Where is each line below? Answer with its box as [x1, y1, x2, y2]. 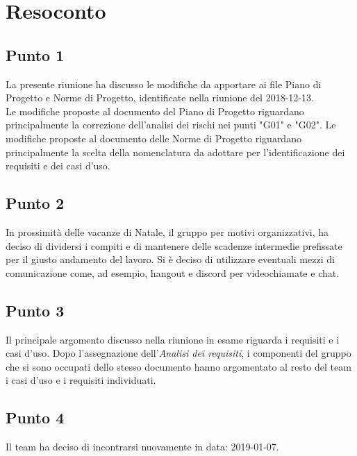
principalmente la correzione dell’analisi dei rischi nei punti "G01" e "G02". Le [6, 117, 336, 132]
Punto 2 [6, 192, 65, 214]
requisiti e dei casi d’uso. [6, 158, 110, 173]
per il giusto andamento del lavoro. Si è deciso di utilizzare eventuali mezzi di [6, 252, 335, 267]
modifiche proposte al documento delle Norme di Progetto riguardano [6, 130, 301, 145]
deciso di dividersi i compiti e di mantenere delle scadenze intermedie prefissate [6, 238, 342, 253]
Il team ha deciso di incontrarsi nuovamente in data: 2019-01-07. [6, 439, 279, 454]
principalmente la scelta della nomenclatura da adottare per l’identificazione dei [6, 144, 345, 159]
